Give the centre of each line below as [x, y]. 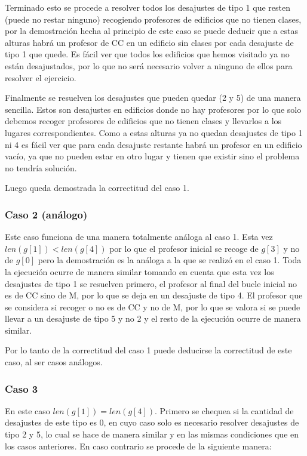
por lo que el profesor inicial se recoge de [184, 248]
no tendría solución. [41, 167]
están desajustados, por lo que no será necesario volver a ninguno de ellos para [149, 65]
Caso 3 [22, 388]
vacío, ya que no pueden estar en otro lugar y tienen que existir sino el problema [152, 156]
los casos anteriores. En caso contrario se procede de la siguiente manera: [138, 446]
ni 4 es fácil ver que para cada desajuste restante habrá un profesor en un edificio [153, 144]
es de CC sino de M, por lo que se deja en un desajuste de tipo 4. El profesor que [154, 295]
